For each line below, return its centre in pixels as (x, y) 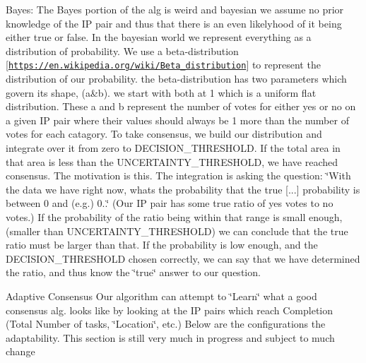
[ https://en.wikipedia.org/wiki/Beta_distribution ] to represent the (163, 65)
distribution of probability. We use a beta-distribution (122, 50)
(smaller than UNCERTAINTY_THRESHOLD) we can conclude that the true (177, 231)
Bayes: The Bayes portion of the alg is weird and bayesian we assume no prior (175, 9)
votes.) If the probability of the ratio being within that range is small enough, (174, 216)
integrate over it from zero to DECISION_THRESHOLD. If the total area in (173, 148)
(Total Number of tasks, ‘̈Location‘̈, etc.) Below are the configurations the (166, 324)
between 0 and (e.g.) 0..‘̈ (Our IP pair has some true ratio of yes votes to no (170, 203)
